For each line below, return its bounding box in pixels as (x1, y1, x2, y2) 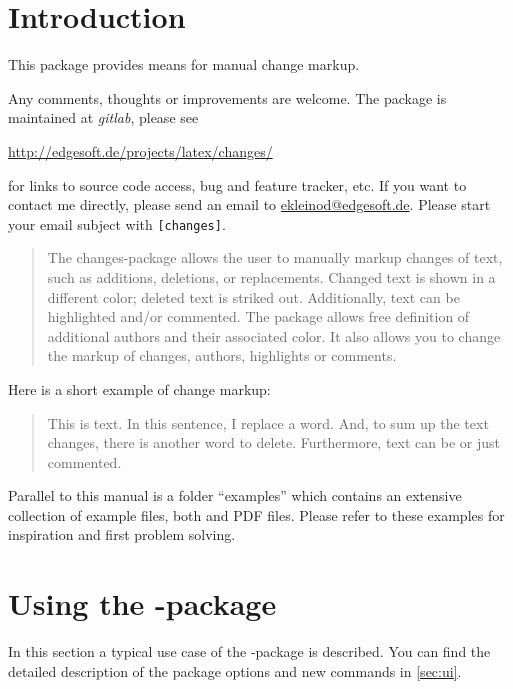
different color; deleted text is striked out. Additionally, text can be (47, 286, 460, 307)
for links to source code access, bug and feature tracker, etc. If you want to (8, 174, 467, 195)
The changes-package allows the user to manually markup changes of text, (47, 247, 503, 268)
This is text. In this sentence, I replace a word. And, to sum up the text (47, 412, 489, 433)
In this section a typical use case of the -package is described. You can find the (8, 641, 491, 662)
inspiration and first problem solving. (8, 524, 236, 545)
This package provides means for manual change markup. (8, 54, 360, 75)
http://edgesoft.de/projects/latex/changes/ (8, 140, 273, 161)
